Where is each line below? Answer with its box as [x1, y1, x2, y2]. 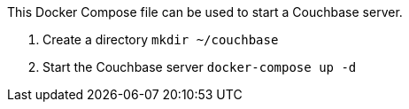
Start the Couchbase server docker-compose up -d [42, 59, 357, 74]
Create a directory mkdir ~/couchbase [42, 32, 279, 47]
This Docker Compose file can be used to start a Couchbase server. [7, 4, 403, 19]
